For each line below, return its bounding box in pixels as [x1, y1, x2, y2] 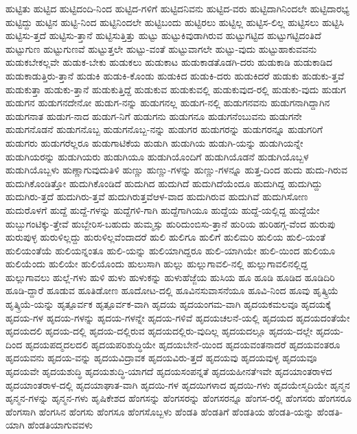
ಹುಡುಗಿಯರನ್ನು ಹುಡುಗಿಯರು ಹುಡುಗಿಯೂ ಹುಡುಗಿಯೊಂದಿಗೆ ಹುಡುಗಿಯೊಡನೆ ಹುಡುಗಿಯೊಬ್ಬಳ [5, 149, 309, 163]
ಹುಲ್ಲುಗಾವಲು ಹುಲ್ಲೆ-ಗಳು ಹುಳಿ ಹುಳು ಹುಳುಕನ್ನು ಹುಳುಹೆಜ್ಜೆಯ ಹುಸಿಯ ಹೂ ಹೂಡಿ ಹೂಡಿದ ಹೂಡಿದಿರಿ [5, 269, 335, 284]
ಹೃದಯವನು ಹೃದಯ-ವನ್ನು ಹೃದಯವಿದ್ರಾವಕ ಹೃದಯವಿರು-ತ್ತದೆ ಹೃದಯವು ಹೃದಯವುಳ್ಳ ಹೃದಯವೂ [5, 350, 317, 365]
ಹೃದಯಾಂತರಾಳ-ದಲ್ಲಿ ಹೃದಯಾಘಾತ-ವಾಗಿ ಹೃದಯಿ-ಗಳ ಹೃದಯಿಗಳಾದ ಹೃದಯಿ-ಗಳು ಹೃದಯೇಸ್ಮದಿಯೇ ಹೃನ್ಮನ [5, 377, 350, 391]
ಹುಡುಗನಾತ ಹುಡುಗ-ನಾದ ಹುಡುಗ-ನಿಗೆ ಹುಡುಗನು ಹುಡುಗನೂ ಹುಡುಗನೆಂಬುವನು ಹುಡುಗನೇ [5, 108, 302, 123]
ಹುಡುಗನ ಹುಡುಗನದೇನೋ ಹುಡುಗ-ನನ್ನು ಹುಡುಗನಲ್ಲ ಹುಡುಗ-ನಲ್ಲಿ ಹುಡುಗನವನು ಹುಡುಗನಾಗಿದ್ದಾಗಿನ [5, 95, 330, 110]
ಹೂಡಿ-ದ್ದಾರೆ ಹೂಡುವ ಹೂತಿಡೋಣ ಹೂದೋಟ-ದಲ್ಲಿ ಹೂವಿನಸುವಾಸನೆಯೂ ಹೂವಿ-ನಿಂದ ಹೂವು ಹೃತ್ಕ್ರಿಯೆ [5, 283, 338, 298]
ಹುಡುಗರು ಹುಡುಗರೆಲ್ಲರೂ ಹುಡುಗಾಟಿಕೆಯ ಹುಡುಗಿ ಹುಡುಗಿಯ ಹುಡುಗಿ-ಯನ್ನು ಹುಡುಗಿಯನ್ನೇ [5, 135, 303, 149]
